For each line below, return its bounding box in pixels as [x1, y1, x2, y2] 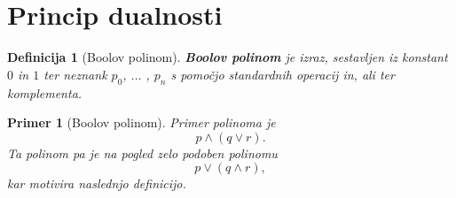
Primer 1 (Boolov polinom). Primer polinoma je [7, 113, 276, 132]
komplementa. [7, 83, 83, 102]
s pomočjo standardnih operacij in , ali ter [170, 65, 395, 83]
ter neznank [43, 65, 107, 83]
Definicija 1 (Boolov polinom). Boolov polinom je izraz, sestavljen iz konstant [7, 48, 448, 66]
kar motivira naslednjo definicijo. [7, 174, 186, 193]
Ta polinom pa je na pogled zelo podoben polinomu [7, 143, 278, 162]
